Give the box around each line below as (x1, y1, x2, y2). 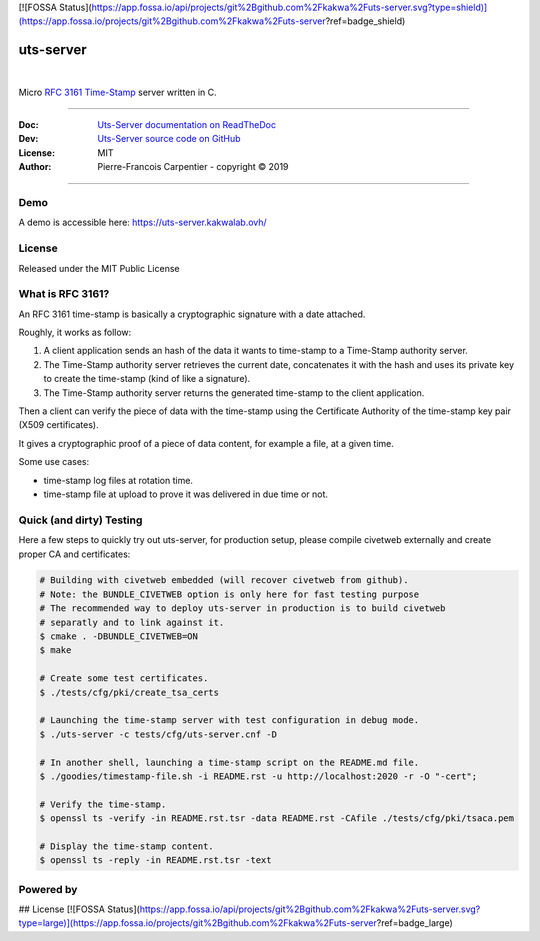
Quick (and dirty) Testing (18, 513, 143, 527)
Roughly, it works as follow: (18, 326, 132, 339)
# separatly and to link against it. (39, 616, 225, 628)
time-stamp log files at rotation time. (43, 474, 194, 486)
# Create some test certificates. (39, 673, 209, 684)
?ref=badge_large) (376, 917, 454, 929)
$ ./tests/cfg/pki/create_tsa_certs (39, 686, 220, 698)
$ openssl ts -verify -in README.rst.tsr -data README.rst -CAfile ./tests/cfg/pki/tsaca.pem (39, 813, 515, 824)
